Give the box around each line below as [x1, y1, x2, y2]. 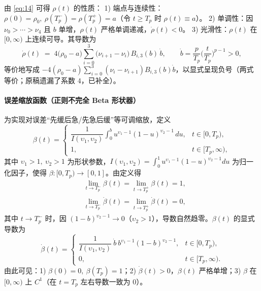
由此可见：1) [4, 265, 46, 275]
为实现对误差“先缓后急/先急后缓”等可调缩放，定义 [4, 114, 171, 125]
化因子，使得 [4, 167, 47, 178]
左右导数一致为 [80, 276, 130, 286]
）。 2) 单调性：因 [195, 12, 253, 23]
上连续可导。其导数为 [25, 33, 96, 44]
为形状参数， [67, 156, 110, 166]
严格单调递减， [101, 23, 151, 34]
